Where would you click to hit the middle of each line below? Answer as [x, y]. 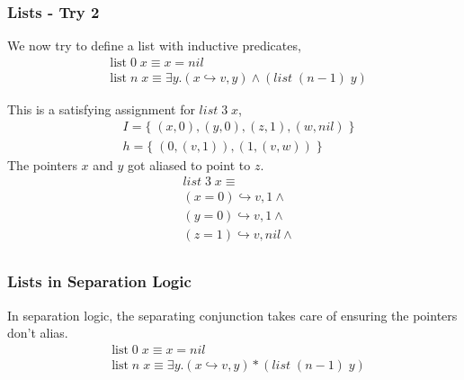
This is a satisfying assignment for [101, 109]
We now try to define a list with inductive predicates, [154, 45]
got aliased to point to [189, 164]
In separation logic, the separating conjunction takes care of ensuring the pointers [232, 315]
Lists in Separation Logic [99, 281]
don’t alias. [38, 333]
